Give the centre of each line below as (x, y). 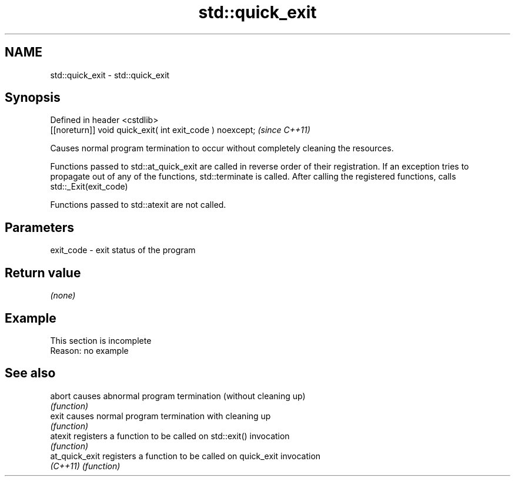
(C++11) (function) (85, 466)
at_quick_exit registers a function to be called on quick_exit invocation (185, 456)
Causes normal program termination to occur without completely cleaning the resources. (222, 148)
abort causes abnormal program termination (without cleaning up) (178, 396)
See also (30, 373)
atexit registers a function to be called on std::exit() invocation (170, 436)
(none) (63, 296)
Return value (43, 273)
